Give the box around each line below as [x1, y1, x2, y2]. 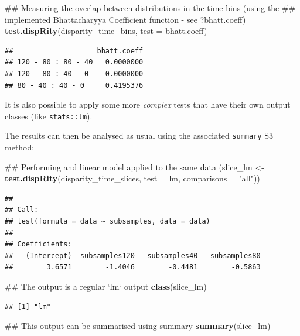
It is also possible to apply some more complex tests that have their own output [5, 98, 291, 111]
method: [5, 141, 35, 153]
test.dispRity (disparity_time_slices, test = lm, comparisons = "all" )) [5, 172, 260, 184]
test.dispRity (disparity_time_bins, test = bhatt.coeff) [5, 25, 207, 37]
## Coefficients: [5, 240, 72, 249]
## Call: [5, 205, 39, 214]
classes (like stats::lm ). [5, 109, 93, 122]
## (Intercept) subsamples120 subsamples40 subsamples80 [5, 251, 261, 260]
